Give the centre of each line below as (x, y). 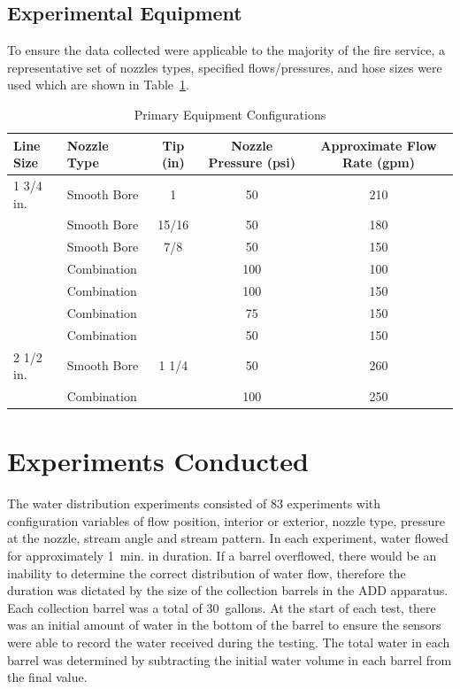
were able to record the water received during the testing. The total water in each (229, 642)
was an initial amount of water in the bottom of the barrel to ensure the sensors (224, 625)
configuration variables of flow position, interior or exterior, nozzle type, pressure (226, 520)
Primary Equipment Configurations (230, 114)
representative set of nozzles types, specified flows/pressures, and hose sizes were (225, 67)
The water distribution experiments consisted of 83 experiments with (194, 503)
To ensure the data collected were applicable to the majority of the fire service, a (226, 50)
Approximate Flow (379, 145)
